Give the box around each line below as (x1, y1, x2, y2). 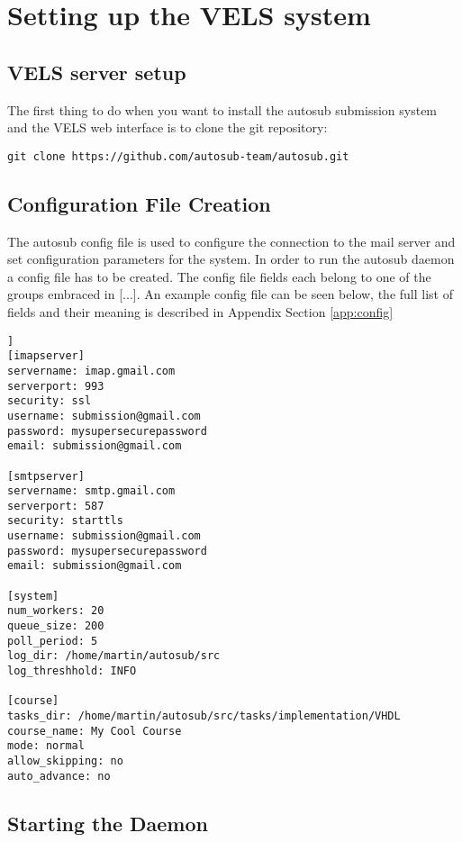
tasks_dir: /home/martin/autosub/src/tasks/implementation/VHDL (7, 710, 401, 722)
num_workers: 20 (7, 604, 104, 618)
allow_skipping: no (7, 754, 123, 767)
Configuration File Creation (7, 189, 271, 217)
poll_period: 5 (7, 634, 98, 647)
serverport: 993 (7, 379, 104, 393)
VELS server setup (7, 58, 186, 86)
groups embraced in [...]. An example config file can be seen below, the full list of (7, 285, 453, 303)
